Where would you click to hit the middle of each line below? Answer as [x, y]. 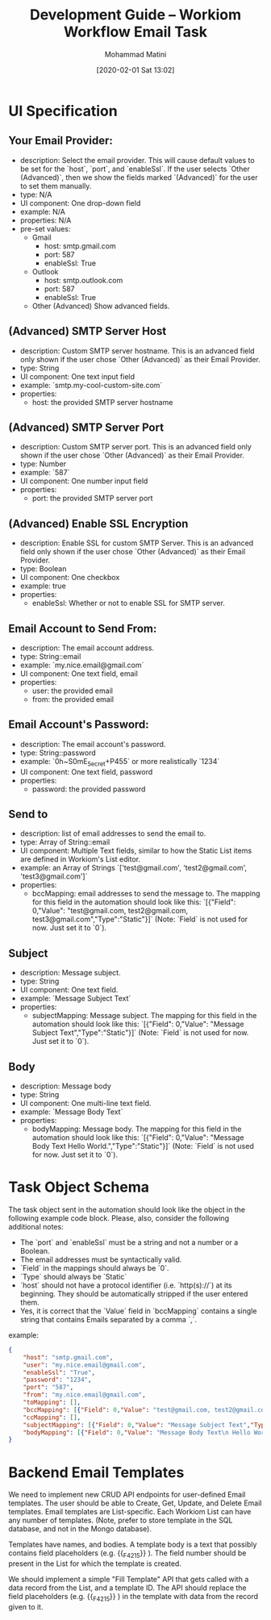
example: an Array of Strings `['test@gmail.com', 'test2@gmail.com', [133, 868]
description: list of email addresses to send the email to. [113, 833]
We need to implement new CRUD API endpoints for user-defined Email [127, 1495]
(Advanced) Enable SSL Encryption [98, 523]
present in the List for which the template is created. [95, 1564]
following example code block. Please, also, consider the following [119, 1218]
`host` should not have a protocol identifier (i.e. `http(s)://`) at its [126, 1285]
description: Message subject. [70, 973]
